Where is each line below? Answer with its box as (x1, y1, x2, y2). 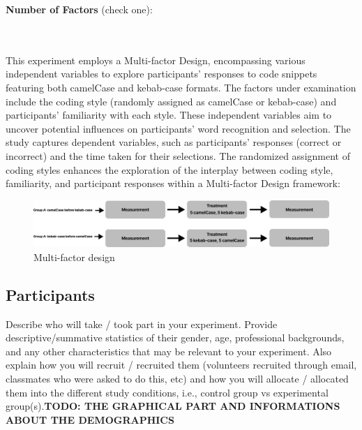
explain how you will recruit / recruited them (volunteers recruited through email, (6, 357, 357, 372)
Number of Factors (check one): (6, 2, 153, 16)
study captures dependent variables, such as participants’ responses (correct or (6, 135, 342, 149)
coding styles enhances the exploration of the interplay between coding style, (6, 162, 333, 177)
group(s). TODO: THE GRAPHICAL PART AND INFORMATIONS (6, 399, 340, 413)
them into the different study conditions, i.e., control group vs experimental (6, 385, 329, 399)
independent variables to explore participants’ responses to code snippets (6, 66, 317, 81)
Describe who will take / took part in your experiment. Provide (6, 316, 278, 331)
